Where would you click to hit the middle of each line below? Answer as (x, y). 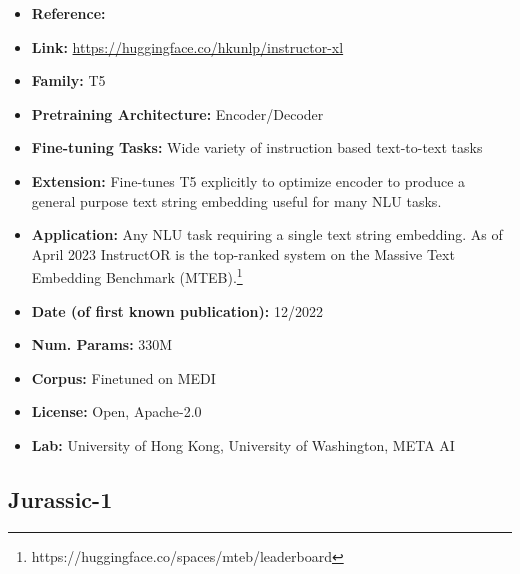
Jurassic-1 (60, 498)
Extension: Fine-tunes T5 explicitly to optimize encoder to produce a (248, 180)
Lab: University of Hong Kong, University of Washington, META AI (243, 444)
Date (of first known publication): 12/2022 (177, 310)
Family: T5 (68, 80)
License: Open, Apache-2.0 (116, 411)
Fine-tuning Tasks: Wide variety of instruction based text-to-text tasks (257, 147)
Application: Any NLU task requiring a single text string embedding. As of (267, 234)
